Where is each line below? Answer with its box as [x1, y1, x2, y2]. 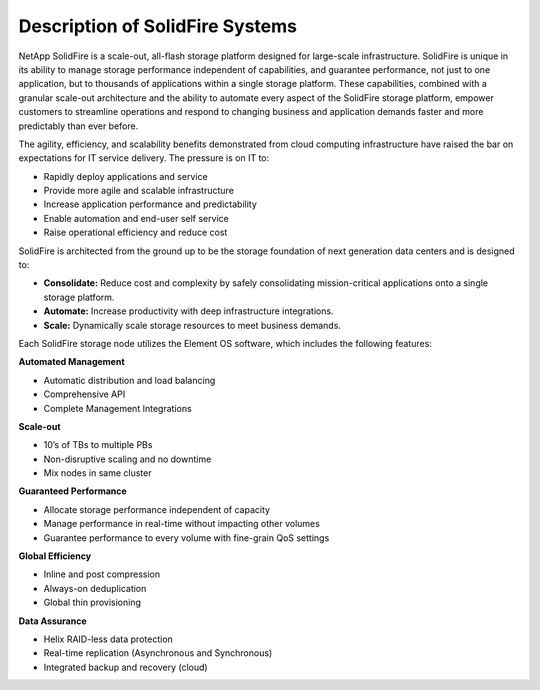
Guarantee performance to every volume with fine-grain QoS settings [43, 531, 330, 544]
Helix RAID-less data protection [43, 633, 174, 645]
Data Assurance [18, 615, 87, 627]
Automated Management [18, 356, 125, 368]
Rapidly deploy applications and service [43, 170, 209, 182]
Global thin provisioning [43, 596, 142, 609]
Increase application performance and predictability [43, 198, 257, 210]
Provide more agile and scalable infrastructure [43, 185, 235, 197]
